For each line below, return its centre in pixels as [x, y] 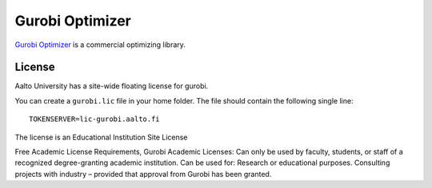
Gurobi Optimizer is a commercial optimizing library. [100, 45]
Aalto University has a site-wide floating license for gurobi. [112, 86]
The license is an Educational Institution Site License [101, 137]
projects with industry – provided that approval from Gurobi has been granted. [143, 174]
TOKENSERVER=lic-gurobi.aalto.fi [94, 119]
